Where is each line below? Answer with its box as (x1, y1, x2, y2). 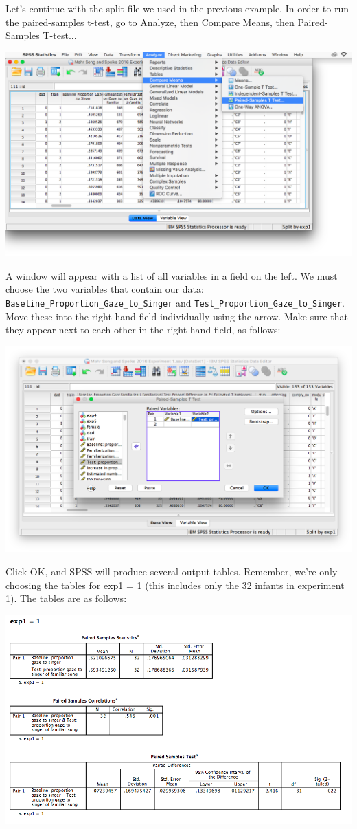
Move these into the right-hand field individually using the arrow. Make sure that (5, 309, 348, 323)
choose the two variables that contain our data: (5, 282, 204, 296)
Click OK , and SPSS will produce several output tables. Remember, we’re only (5, 564, 338, 579)
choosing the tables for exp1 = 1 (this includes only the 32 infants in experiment (5, 577, 345, 592)
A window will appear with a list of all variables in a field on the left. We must (5, 268, 338, 283)
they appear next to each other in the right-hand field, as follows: (5, 322, 281, 337)
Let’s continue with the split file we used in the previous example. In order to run (5, 1, 349, 15)
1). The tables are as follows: (5, 591, 127, 606)
